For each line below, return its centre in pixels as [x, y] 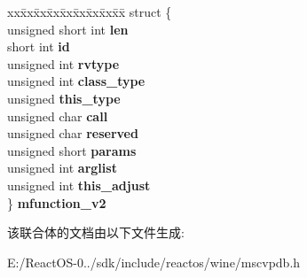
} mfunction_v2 [57, 202]
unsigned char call [58, 116]
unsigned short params [72, 150]
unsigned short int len [68, 29]
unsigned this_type [64, 98]
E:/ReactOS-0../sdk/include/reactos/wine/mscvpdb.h [154, 262]
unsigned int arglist [62, 168]
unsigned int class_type [76, 81]
